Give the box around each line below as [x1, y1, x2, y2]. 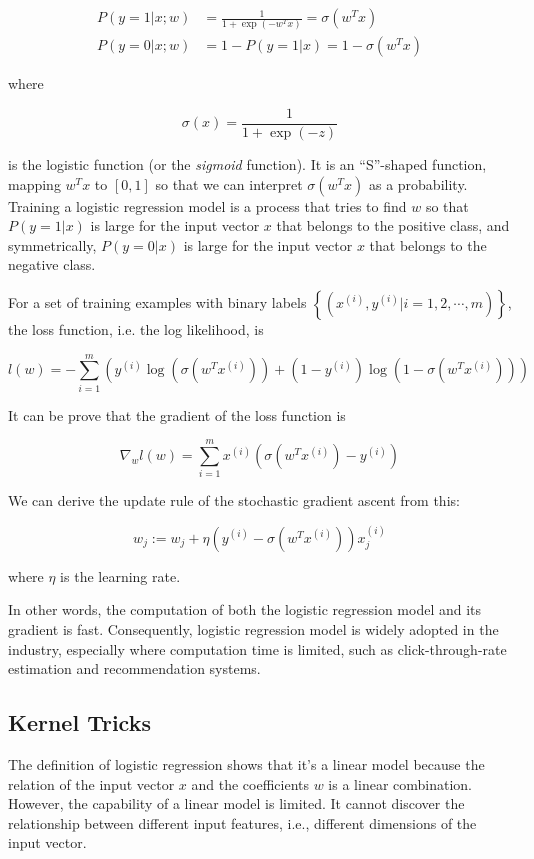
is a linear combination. [328, 773, 472, 794]
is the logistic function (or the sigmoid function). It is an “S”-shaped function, [8, 154, 487, 175]
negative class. [8, 254, 96, 275]
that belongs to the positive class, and [276, 215, 510, 236]
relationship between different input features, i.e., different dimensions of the [8, 812, 477, 833]
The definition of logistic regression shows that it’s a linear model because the [8, 754, 485, 775]
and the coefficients [191, 773, 310, 794]
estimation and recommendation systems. [8, 658, 261, 679]
